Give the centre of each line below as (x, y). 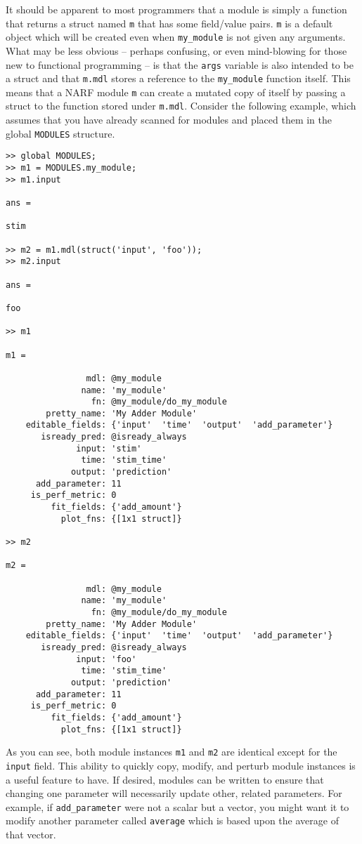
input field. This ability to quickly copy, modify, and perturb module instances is (181, 765)
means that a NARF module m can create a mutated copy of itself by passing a (176, 92)
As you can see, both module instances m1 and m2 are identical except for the (172, 752)
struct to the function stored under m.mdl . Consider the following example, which (181, 106)
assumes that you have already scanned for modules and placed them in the (169, 120)
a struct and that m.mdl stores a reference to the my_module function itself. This (178, 78)
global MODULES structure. (60, 133)
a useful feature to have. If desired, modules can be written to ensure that (165, 779)
